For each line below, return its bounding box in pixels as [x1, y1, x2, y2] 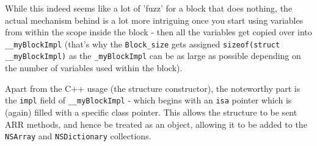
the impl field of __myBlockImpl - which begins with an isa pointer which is [5, 94, 292, 106]
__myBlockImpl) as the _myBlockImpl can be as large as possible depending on [5, 49, 301, 62]
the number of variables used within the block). [5, 61, 183, 74]
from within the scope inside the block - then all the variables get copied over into [5, 26, 312, 38]
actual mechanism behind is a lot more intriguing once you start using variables [5, 13, 304, 26]
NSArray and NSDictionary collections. [5, 130, 151, 142]
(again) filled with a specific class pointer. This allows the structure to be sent [5, 105, 297, 118]
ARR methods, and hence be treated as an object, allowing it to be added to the [5, 117, 307, 130]
